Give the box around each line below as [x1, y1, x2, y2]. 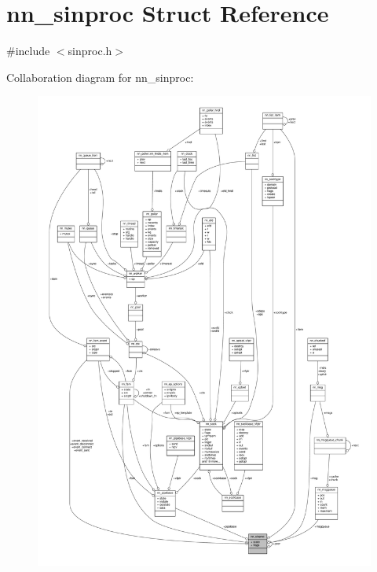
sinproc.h [68, 42, 112, 59]
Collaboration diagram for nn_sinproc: [6, 68, 194, 85]
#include [6, 42, 50, 59]
